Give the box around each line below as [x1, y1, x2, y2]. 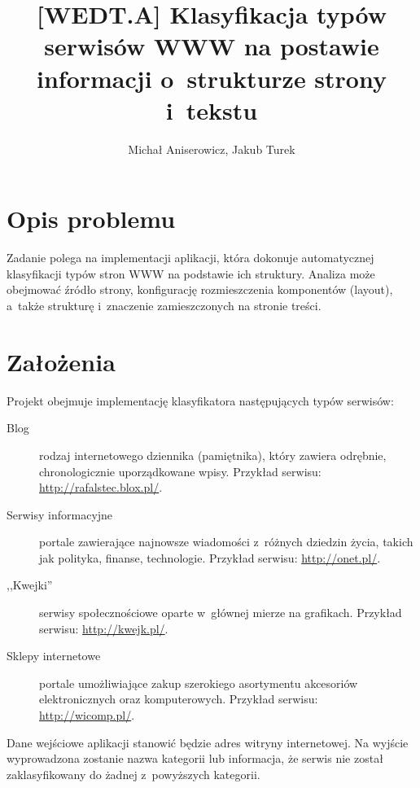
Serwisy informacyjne [7, 506, 113, 523]
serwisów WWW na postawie [44, 29, 379, 63]
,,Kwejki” [7, 576, 53, 593]
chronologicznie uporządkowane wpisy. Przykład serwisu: [39, 462, 322, 479]
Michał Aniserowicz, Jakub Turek [128, 140, 295, 157]
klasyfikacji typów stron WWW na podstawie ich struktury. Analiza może [7, 265, 375, 282]
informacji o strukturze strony [37, 61, 387, 94]
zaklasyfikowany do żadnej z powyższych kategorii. [7, 765, 260, 782]
